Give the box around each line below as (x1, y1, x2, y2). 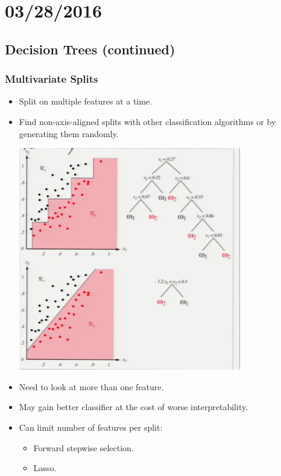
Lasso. (33, 462, 57, 474)
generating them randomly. (19, 127, 119, 140)
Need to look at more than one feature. (19, 380, 164, 393)
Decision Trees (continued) (5, 39, 175, 58)
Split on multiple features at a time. (19, 95, 153, 108)
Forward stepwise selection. (33, 441, 134, 454)
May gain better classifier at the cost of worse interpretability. (19, 400, 248, 413)
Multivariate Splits (5, 71, 98, 86)
